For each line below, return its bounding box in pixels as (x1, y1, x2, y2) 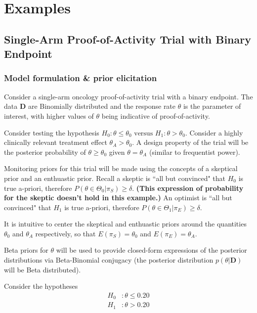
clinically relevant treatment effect (4, 137, 107, 147)
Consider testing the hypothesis (4, 127, 99, 137)
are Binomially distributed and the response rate (28, 101, 176, 111)
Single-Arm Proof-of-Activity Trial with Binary (4, 31, 251, 46)
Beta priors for (4, 245, 48, 255)
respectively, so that (35, 228, 96, 238)
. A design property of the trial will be (132, 137, 249, 147)
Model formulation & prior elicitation (4, 72, 157, 84)
